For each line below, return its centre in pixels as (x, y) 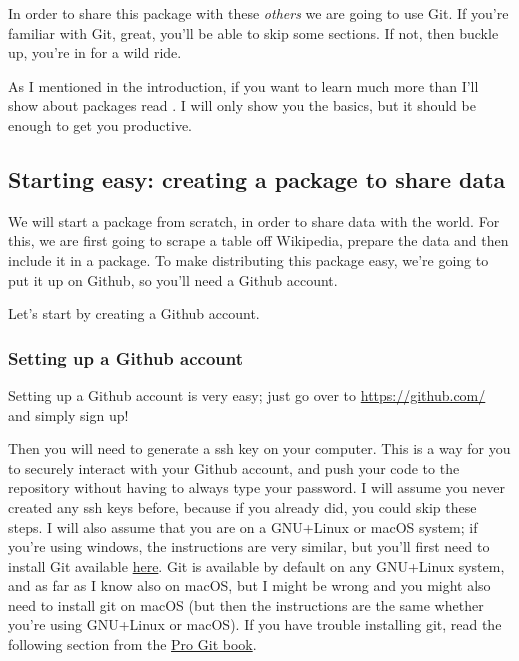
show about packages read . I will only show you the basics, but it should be (242, 105)
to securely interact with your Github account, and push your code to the (234, 467)
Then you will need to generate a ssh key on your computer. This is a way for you (259, 448)
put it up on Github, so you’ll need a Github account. (173, 279)
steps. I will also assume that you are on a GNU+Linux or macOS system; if (243, 526)
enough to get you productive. (100, 124)
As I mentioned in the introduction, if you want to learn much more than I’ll (243, 85)
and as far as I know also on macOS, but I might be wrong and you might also (249, 585)
